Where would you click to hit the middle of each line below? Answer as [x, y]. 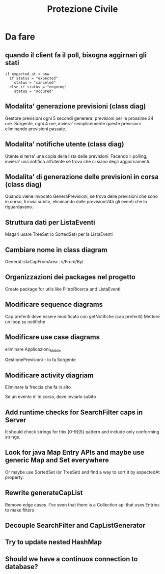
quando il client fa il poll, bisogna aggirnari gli [76, 55]
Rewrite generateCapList [44, 493]
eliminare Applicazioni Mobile [33, 350]
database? [22, 566]
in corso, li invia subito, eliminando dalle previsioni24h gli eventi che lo [76, 202]
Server [16, 420]
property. [14, 477]
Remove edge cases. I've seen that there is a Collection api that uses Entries [82, 504]
